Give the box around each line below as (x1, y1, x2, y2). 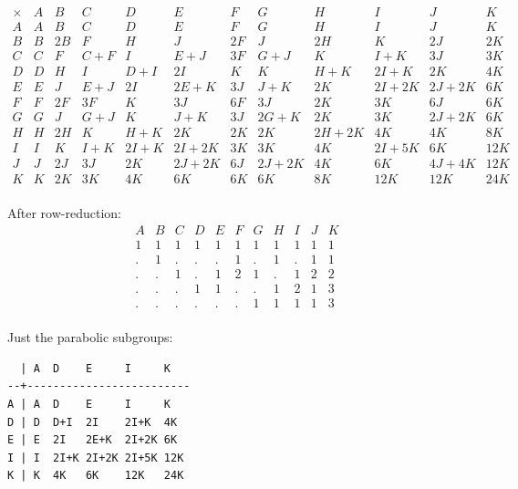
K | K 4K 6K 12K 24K (7, 469, 184, 483)
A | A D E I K (7, 398, 171, 411)
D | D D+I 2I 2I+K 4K (7, 415, 178, 429)
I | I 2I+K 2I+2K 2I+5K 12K (7, 451, 184, 464)
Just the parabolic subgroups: (7, 328, 173, 347)
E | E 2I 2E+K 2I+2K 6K (7, 433, 178, 447)
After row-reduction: (7, 203, 121, 223)
